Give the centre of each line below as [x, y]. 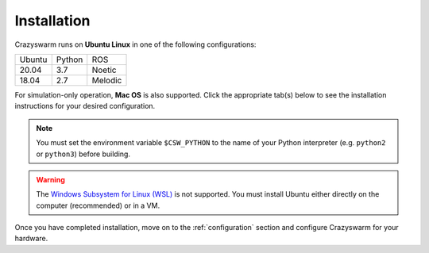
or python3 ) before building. [83, 154]
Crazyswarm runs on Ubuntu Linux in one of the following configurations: [135, 44]
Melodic [107, 80]
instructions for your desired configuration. [85, 106]
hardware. [31, 239]
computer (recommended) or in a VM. [98, 205]
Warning [50, 179]
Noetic [104, 70]
